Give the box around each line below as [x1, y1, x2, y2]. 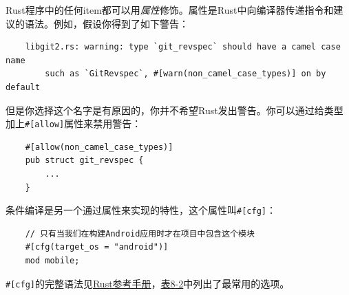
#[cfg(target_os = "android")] [25, 242, 169, 252]
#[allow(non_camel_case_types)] [25, 142, 173, 152]
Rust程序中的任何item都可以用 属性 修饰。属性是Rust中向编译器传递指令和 [6, 3, 334, 17]
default [6, 82, 41, 92]
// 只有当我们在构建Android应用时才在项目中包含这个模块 [25, 228, 255, 239]
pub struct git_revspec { [25, 155, 144, 166]
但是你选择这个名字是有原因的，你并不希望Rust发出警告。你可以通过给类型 [6, 102, 343, 117]
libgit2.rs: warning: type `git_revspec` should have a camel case [25, 42, 341, 52]
